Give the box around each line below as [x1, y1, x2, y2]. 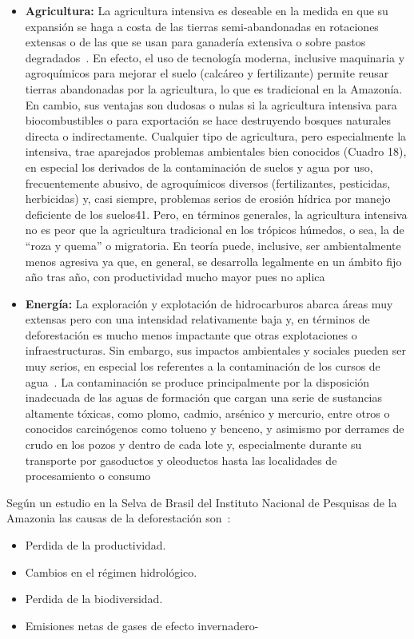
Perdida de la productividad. [25, 537, 166, 553]
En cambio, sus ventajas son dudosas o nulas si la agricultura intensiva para [25, 96, 397, 113]
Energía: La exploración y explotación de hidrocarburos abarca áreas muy [25, 295, 393, 312]
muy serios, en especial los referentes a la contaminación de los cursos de [25, 358, 380, 375]
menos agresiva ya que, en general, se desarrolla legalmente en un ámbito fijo [25, 252, 402, 269]
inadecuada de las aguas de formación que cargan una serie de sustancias [25, 389, 383, 406]
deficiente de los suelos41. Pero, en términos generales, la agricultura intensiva [25, 205, 408, 222]
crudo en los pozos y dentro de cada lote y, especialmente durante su [25, 436, 362, 453]
